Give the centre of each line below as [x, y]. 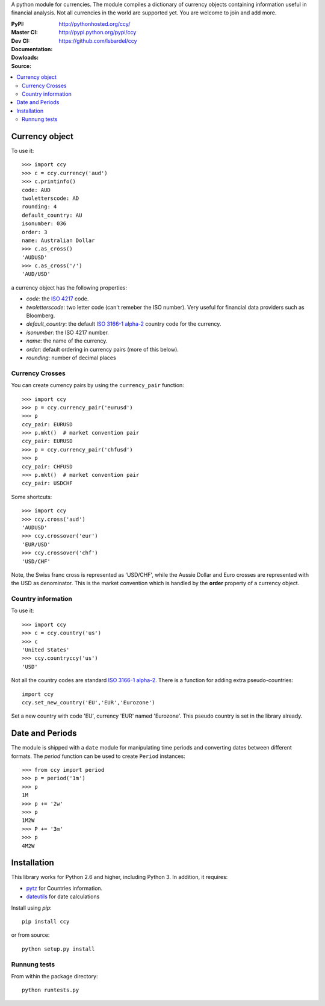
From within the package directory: [54, 976]
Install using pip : [32, 908]
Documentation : [32, 49]
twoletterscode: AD [51, 198]
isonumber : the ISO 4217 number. [68, 332]
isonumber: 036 [44, 224]
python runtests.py [51, 990]
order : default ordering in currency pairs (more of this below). [102, 349]
